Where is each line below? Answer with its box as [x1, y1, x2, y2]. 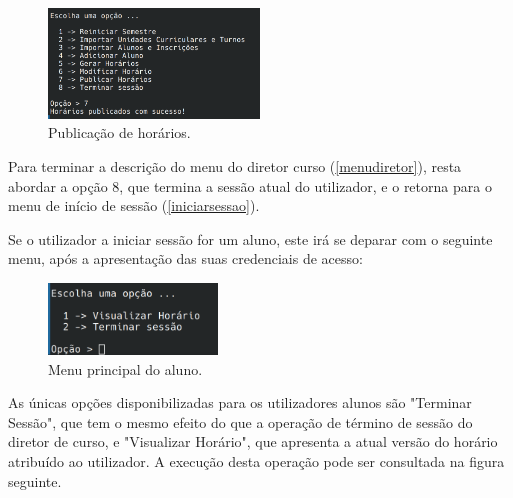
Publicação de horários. [48, 122, 191, 143]
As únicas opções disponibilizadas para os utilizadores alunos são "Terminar [8, 392, 472, 413]
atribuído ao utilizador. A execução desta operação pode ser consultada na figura [8, 451, 505, 472]
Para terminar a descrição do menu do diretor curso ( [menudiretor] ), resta [8, 155, 462, 176]
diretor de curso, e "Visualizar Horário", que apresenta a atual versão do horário [8, 431, 498, 452]
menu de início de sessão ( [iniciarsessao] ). [8, 195, 260, 216]
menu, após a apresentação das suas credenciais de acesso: [8, 248, 363, 269]
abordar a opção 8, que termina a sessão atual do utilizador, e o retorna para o [8, 175, 492, 196]
